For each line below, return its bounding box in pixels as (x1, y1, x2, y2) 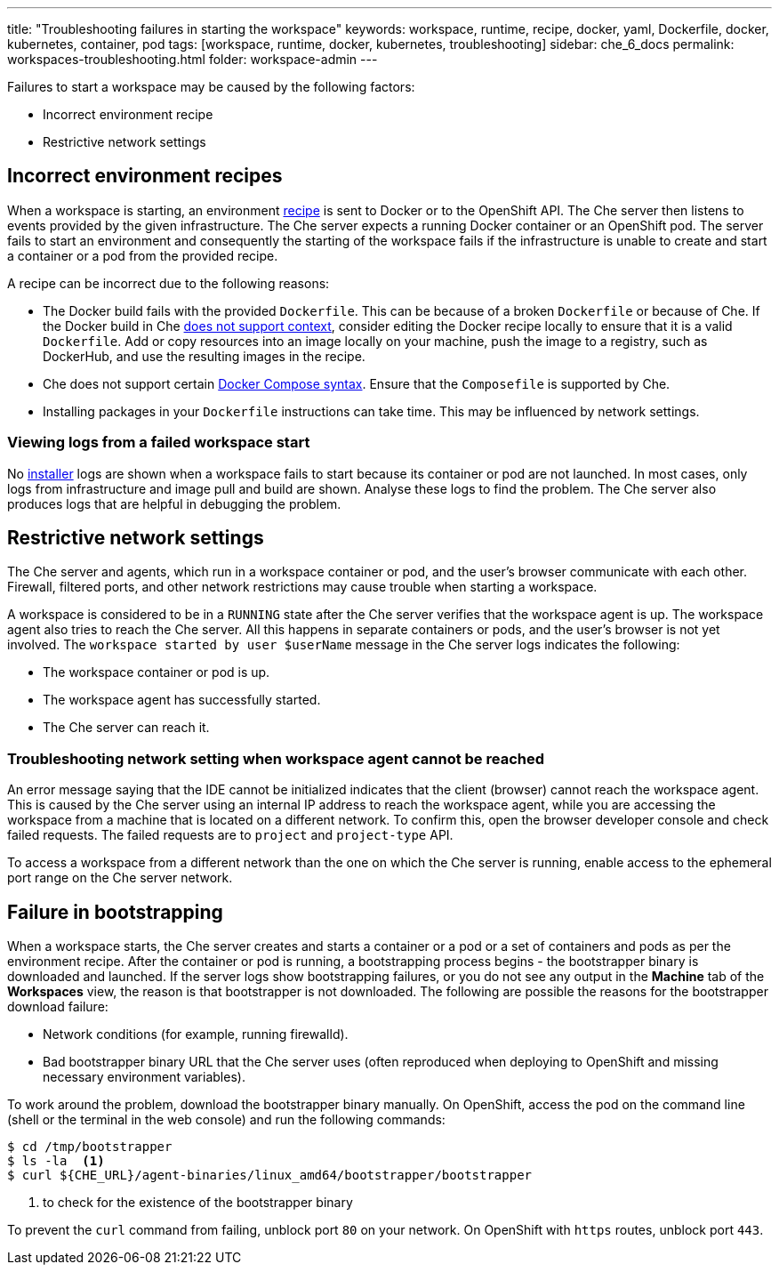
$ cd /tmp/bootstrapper (7, 1139, 173, 1155)
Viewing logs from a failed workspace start (7, 433, 310, 452)
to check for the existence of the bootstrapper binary (43, 1195, 353, 1211)
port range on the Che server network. (7, 870, 233, 886)
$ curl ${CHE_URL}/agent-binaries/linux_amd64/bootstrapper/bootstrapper (7, 1168, 533, 1183)
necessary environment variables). (43, 1069, 245, 1085)
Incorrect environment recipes (7, 165, 283, 188)
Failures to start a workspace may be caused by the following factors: (7, 79, 415, 94)
